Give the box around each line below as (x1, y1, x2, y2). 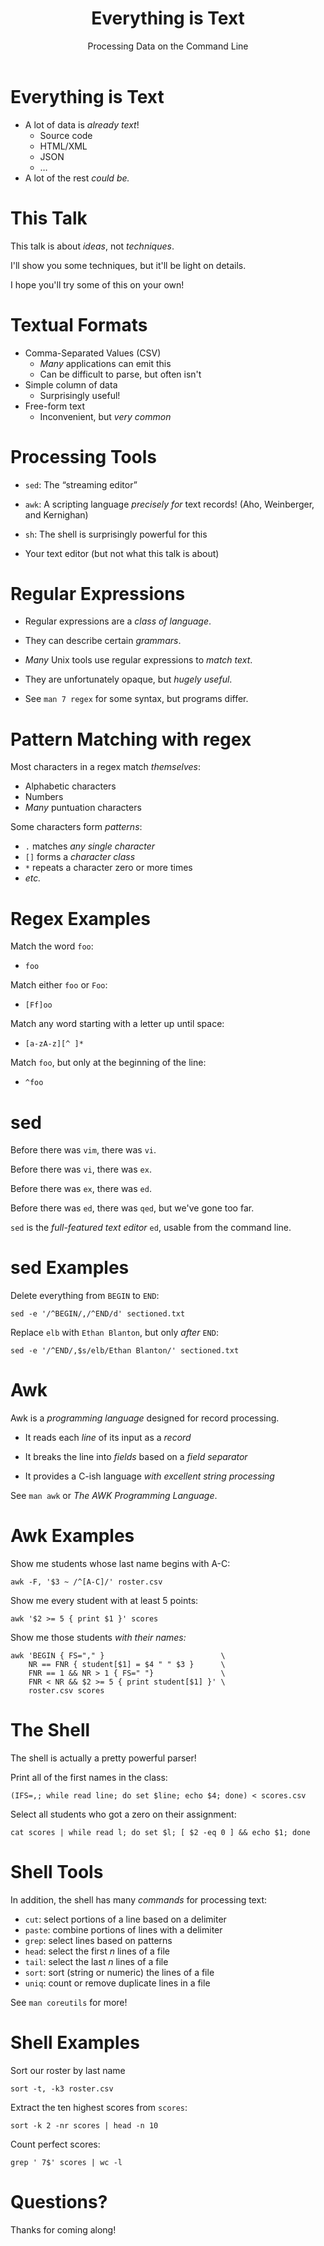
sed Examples (10, 1257, 130, 1279)
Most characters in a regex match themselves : (10, 761, 202, 773)
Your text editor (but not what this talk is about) (24, 547, 220, 559)
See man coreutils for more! (10, 1996, 128, 2008)
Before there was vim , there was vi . (10, 1144, 157, 1156)
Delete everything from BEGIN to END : (10, 1290, 160, 1302)
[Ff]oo (24, 1000, 53, 1011)
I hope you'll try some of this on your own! (10, 278, 185, 291)
